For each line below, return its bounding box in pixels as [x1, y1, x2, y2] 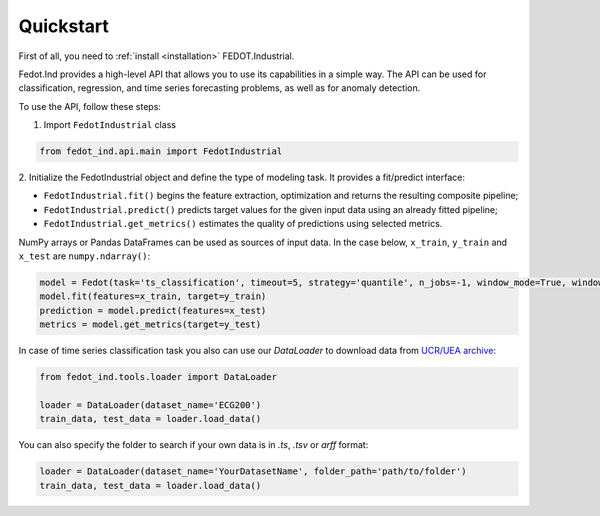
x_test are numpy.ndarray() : [18, 250, 150, 262]
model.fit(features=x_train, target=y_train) [39, 291, 267, 302]
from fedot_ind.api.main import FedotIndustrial [39, 146, 283, 157]
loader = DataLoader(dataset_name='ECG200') [39, 399, 262, 410]
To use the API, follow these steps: [18, 100, 162, 112]
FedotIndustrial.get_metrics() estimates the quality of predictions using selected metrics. [43, 218, 443, 230]
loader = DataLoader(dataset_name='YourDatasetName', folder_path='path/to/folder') [39, 466, 467, 477]
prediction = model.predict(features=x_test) [39, 305, 267, 316]
